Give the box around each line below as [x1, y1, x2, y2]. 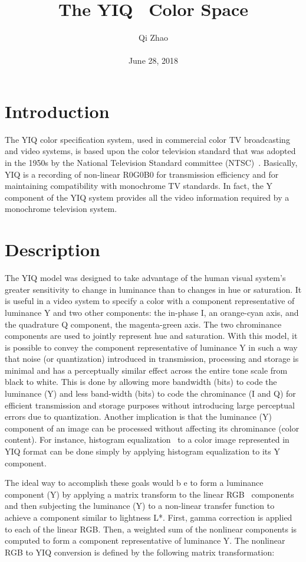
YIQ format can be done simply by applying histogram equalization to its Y [5, 445, 280, 458]
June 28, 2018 [128, 54, 179, 67]
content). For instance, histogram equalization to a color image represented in [5, 433, 289, 446]
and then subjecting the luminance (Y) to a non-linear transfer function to [5, 499, 275, 512]
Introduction [5, 99, 110, 123]
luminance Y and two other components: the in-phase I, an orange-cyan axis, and [5, 306, 299, 318]
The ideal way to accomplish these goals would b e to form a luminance [5, 476, 264, 489]
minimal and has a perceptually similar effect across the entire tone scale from [5, 364, 288, 376]
